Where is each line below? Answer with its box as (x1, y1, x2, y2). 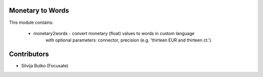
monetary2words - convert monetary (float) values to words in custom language (33, 30, 195, 36)
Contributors (9, 50, 49, 58)
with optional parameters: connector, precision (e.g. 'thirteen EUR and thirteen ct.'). (45, 37, 213, 43)
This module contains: (9, 19, 54, 25)
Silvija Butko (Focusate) (21, 63, 69, 69)
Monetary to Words (9, 6, 69, 15)
